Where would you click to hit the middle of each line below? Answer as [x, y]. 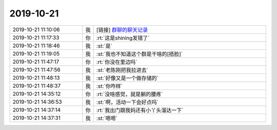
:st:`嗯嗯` [107, 118]
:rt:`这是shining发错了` [123, 38]
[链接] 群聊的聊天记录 [122, 30]
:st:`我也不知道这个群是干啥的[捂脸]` [140, 54]
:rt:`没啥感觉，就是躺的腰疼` [130, 94]
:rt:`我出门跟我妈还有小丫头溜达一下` [140, 110]
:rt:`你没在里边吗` [117, 62]
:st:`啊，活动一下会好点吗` [127, 102]
